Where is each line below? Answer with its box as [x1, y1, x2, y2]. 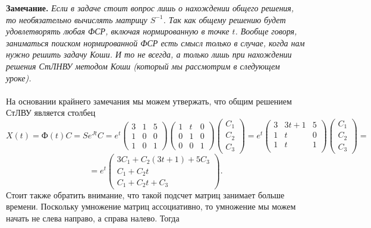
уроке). [6, 71, 32, 84]
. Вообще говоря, [235, 25, 297, 37]
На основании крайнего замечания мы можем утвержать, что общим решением [6, 94, 292, 107]
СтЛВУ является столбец [6, 106, 96, 119]
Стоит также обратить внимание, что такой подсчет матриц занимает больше [6, 188, 285, 201]
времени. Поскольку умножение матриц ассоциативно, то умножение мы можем [6, 200, 296, 213]
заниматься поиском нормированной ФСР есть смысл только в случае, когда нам [6, 36, 305, 49]
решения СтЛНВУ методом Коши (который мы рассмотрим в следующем [6, 59, 280, 72]
